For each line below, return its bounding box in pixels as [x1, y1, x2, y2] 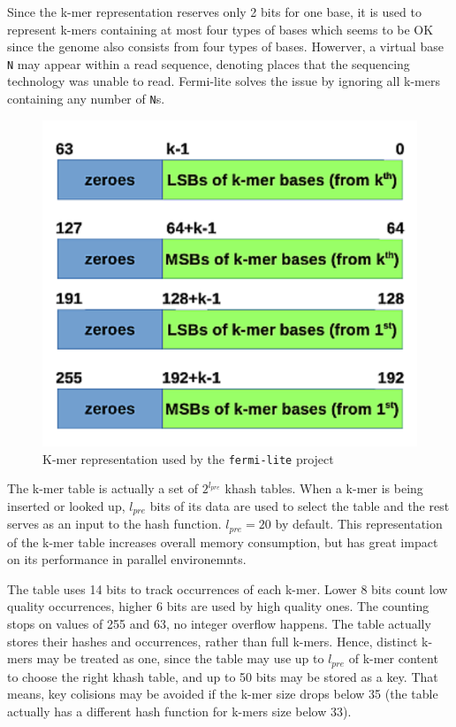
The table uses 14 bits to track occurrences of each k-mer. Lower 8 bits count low [7, 579, 448, 598]
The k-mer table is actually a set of [7, 479, 198, 498]
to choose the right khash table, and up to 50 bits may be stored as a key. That [7, 667, 438, 685]
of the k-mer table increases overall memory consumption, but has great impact [7, 532, 438, 551]
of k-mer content [348, 649, 438, 668]
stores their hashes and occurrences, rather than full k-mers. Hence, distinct [7, 631, 418, 650]
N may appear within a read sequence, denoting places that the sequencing [7, 54, 410, 73]
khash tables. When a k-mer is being [224, 479, 423, 498]
